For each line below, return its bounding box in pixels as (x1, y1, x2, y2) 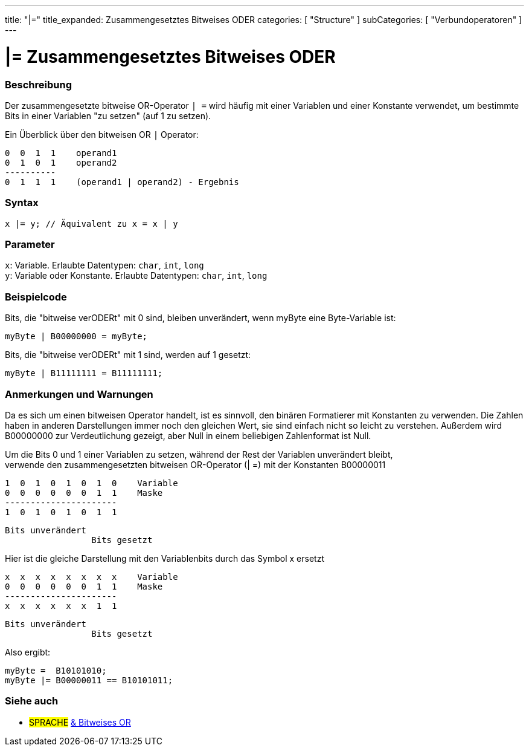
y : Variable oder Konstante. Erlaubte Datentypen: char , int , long (5, 270, 268, 281)
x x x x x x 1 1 (5, 600, 117, 611)
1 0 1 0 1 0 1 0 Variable (5, 478, 178, 488)
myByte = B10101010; (5, 665, 107, 675)
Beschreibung (5, 78, 72, 91)
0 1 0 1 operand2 (5, 157, 117, 167)
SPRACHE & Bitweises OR (29, 717, 131, 727)
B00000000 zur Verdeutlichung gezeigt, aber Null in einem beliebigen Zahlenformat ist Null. (5, 430, 371, 441)
